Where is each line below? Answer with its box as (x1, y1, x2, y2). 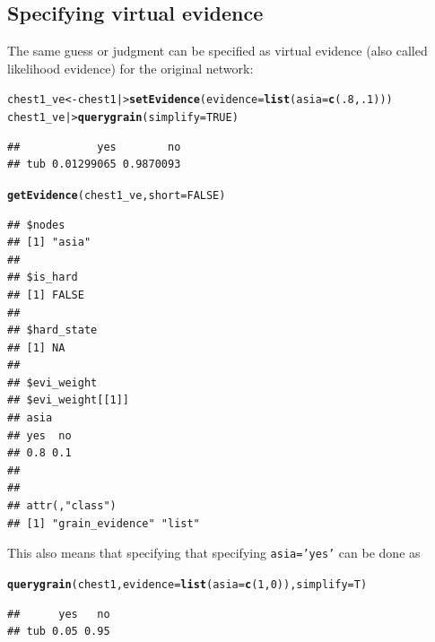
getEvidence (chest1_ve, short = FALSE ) (7, 188, 226, 202)
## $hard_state (7, 324, 98, 337)
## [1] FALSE (7, 288, 84, 301)
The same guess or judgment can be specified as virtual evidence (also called (7, 41, 428, 60)
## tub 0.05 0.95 (7, 625, 110, 638)
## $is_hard (7, 271, 78, 284)
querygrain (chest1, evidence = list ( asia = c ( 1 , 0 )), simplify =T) (7, 577, 368, 591)
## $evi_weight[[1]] (7, 394, 130, 407)
